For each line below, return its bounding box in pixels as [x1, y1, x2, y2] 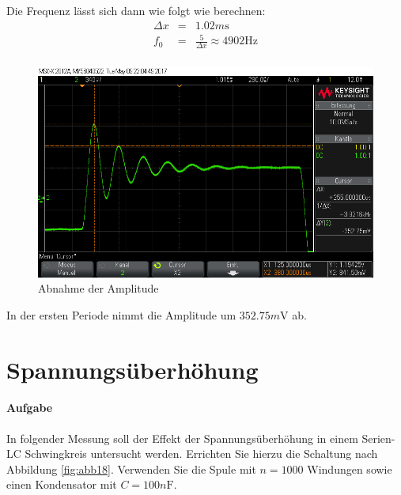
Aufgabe [6, 399, 53, 416]
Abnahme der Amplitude [38, 280, 159, 297]
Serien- [361, 429, 395, 446]
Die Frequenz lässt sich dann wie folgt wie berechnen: [6, 2, 266, 18]
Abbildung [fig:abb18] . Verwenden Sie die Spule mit [6, 460, 256, 477]
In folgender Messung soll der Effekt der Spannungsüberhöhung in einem [6, 429, 358, 446]
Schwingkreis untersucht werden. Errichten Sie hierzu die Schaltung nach [25, 445, 378, 462]
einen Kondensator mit [6, 476, 117, 493]
